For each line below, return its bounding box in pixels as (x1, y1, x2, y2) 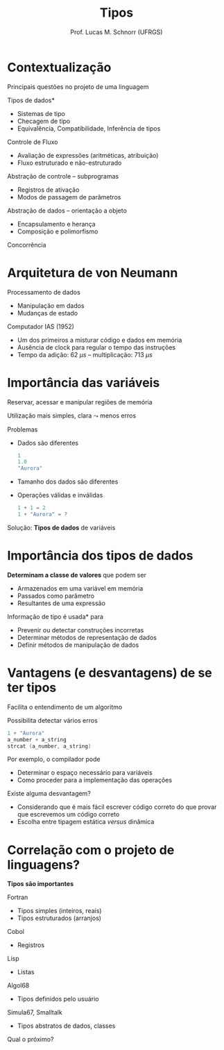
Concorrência (7, 240, 46, 249)
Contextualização (7, 59, 112, 75)
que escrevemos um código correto (17, 810, 120, 819)
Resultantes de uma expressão (17, 599, 106, 607)
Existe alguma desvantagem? (7, 789, 92, 798)
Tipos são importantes (7, 880, 74, 888)
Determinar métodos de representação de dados (17, 633, 157, 641)
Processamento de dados (7, 288, 81, 296)
